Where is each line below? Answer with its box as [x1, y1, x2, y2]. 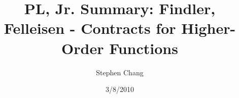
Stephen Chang [96, 67, 144, 77]
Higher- [181, 18, 236, 38]
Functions [109, 37, 178, 58]
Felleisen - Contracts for [4, 18, 176, 38]
